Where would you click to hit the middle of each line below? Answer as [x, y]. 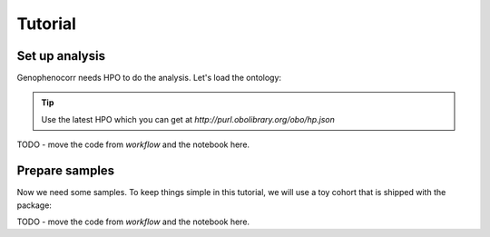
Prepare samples [66, 171]
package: [34, 205]
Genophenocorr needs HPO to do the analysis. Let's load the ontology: [149, 78]
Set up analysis [61, 56]
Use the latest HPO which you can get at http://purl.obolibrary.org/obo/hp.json [188, 119]
